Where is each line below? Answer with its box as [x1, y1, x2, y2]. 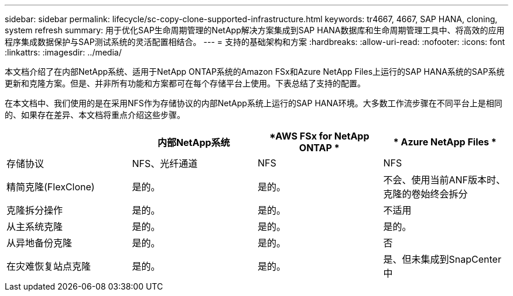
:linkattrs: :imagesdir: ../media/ [5, 47, 122, 57]
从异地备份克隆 [6, 237, 73, 249]
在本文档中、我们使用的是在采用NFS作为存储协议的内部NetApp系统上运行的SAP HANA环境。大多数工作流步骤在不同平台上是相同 [5, 98, 502, 108]
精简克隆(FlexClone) [6, 181, 95, 193]
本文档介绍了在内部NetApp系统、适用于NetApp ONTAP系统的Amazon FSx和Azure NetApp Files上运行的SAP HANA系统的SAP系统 [5, 67, 505, 76]
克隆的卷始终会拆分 [383, 188, 468, 200]
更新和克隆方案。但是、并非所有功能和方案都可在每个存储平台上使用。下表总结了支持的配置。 [5, 78, 365, 88]
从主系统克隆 [6, 221, 63, 232]
